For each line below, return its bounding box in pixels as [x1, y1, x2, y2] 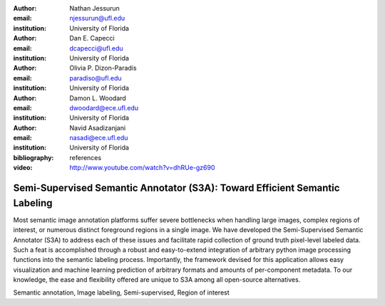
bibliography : [13, 153, 54, 162]
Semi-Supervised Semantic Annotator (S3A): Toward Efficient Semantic [13, 182, 340, 194]
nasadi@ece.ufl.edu [69, 134, 128, 142]
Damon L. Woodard [69, 93, 126, 102]
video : [13, 164, 33, 172]
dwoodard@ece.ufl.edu [69, 103, 139, 112]
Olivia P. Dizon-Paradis [69, 64, 137, 73]
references [69, 153, 102, 162]
